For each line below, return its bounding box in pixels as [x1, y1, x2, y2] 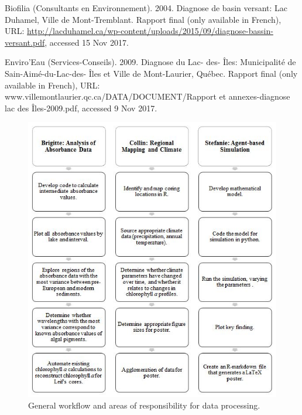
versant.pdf [5, 36, 45, 48]
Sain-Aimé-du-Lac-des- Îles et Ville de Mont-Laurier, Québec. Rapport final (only [5, 67, 298, 79]
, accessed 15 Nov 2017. [44, 36, 129, 48]
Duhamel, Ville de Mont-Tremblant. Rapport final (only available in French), [5, 13, 282, 25]
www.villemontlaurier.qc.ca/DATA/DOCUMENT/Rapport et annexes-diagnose [5, 90, 290, 103]
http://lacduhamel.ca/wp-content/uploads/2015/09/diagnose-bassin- [27, 25, 273, 37]
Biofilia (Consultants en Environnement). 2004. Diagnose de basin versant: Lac [5, 2, 288, 13]
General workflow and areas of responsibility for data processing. [28, 399, 260, 411]
